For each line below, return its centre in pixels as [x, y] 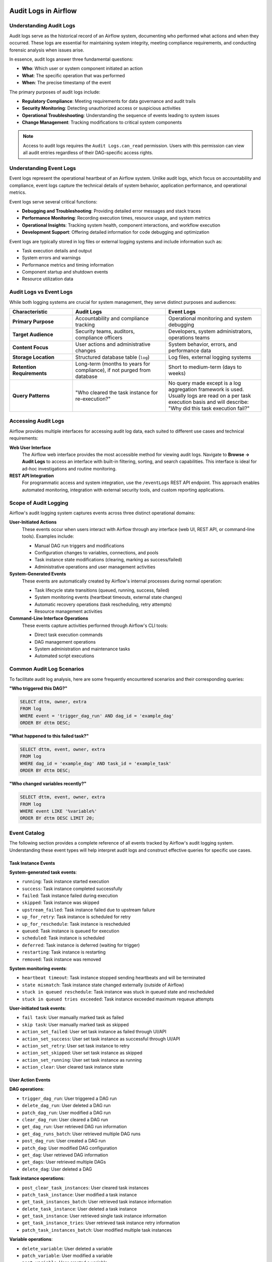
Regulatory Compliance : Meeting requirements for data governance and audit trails [109, 101]
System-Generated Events [38, 574]
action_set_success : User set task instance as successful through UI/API [101, 1039]
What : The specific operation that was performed [74, 75]
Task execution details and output [57, 250]
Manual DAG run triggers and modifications [79, 546]
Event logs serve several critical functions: [53, 201]
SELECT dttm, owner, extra [53, 701]
